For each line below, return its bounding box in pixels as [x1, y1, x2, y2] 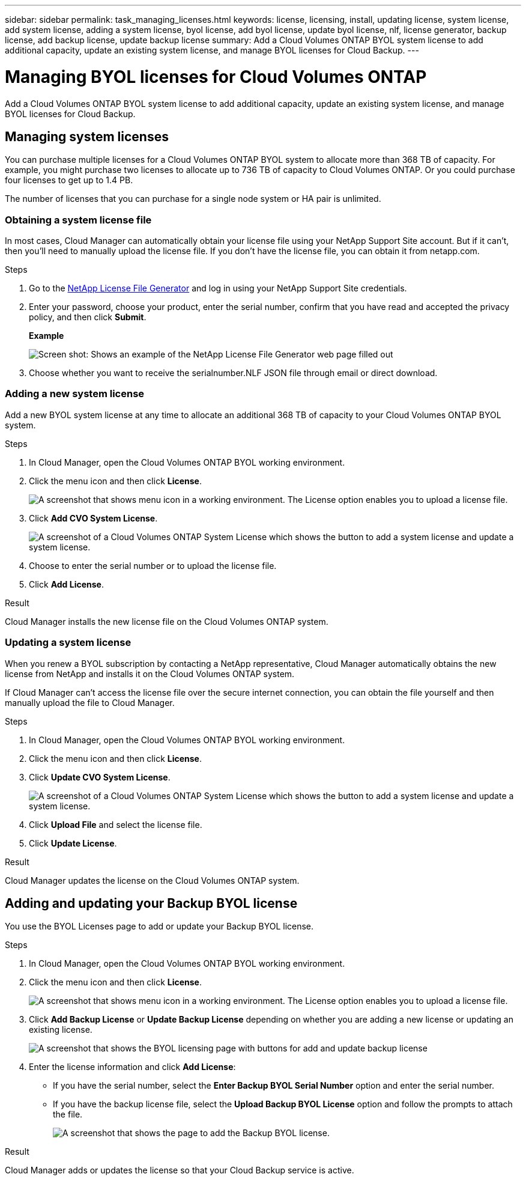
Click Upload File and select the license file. [29, 819, 202, 830]
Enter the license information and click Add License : [29, 1062, 236, 1072]
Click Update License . [29, 838, 117, 848]
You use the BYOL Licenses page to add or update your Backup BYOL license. [5, 921, 314, 932]
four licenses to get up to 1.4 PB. [5, 175, 133, 186]
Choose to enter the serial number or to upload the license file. [29, 560, 277, 571]
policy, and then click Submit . [29, 312, 147, 323]
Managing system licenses [5, 129, 169, 144]
